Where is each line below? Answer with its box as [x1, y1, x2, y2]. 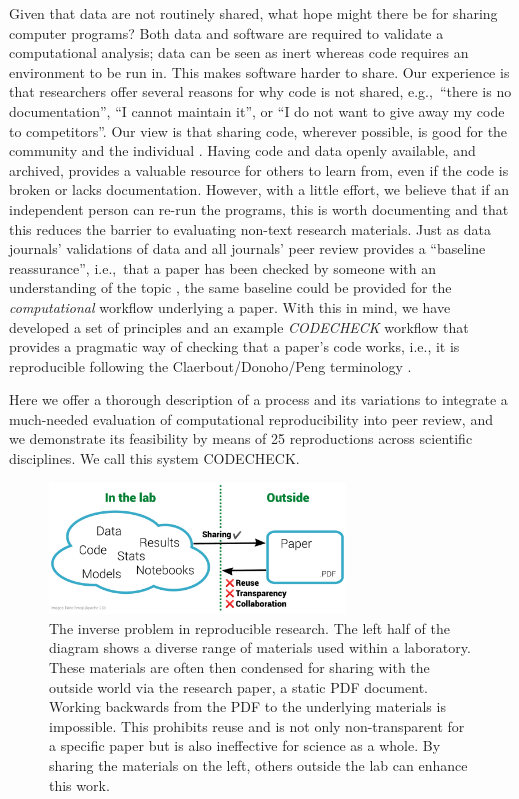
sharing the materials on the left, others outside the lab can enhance [49, 754, 468, 775]
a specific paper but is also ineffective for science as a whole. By [49, 735, 441, 756]
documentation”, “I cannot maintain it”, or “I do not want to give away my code [9, 100, 505, 121]
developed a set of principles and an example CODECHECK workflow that [9, 316, 469, 337]
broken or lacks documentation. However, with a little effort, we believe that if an [9, 179, 509, 200]
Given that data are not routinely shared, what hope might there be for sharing [9, 3, 498, 23]
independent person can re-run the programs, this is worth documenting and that [9, 198, 509, 219]
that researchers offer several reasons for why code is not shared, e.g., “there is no [9, 81, 512, 102]
